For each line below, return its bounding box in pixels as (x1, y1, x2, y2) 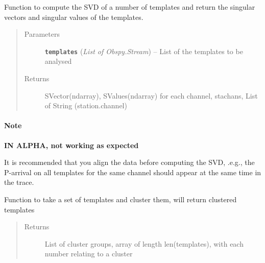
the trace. (4, 177, 34, 187)
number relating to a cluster (44, 248, 133, 259)
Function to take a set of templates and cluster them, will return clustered (4, 194, 237, 204)
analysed (44, 56, 72, 66)
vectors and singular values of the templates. (4, 11, 143, 22)
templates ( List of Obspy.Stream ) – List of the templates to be (44, 45, 243, 56)
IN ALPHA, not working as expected (4, 139, 139, 150)
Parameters (24, 29, 60, 39)
